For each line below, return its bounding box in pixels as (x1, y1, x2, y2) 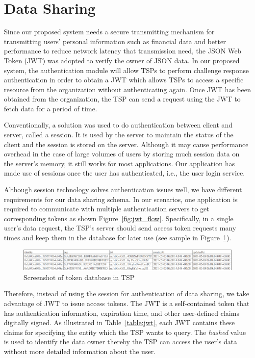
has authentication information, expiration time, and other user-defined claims (4, 307, 239, 318)
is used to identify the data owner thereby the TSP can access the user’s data (4, 336, 237, 347)
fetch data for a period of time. (4, 103, 97, 113)
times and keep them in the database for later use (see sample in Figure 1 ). (4, 232, 231, 242)
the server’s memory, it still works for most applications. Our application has (4, 158, 235, 168)
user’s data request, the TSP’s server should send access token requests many (4, 223, 236, 233)
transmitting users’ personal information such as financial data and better (4, 36, 226, 46)
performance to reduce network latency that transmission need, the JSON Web (4, 46, 242, 56)
